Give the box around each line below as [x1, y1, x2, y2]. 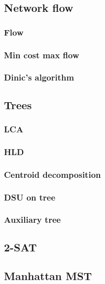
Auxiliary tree [4, 213, 61, 226]
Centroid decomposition [4, 168, 101, 180]
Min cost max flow [4, 48, 79, 61]
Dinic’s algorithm [4, 71, 74, 83]
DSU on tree [4, 191, 56, 203]
